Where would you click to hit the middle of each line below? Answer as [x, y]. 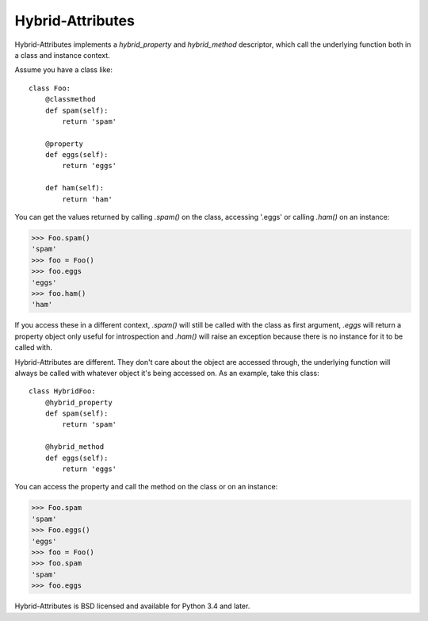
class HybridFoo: [62, 391]
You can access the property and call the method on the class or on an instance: [146, 487]
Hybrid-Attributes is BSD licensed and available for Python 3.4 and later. [132, 606]
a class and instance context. [62, 55]
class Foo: [50, 88]
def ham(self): [75, 188]
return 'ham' [87, 199]
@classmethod [70, 100]
